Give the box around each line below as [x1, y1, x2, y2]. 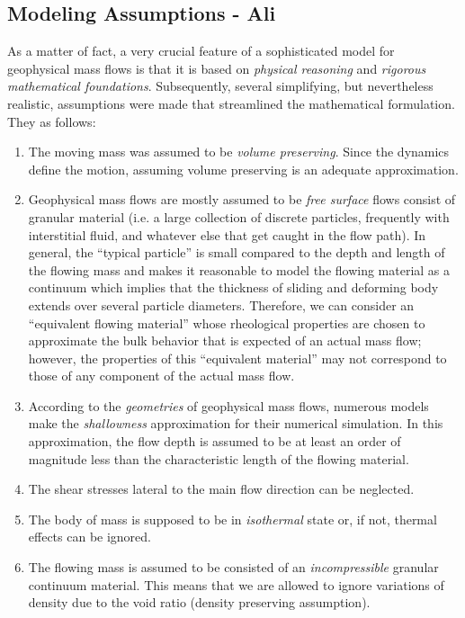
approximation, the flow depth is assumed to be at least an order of [28, 432, 401, 451]
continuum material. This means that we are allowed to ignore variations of [28, 575, 444, 594]
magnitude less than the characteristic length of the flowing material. [28, 449, 409, 468]
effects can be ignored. [28, 527, 152, 546]
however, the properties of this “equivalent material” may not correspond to [28, 348, 447, 367]
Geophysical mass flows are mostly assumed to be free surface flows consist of [28, 190, 456, 209]
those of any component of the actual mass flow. [28, 366, 295, 385]
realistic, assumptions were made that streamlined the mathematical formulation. [7, 94, 455, 112]
